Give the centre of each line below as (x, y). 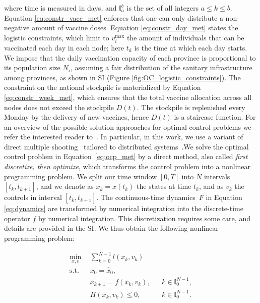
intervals (217, 176)
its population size (32, 67)
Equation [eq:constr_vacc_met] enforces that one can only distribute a (114, 17)
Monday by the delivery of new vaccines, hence (77, 117)
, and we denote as (65, 186)
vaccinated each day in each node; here (64, 47)
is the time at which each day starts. (191, 47)
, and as (211, 186)
